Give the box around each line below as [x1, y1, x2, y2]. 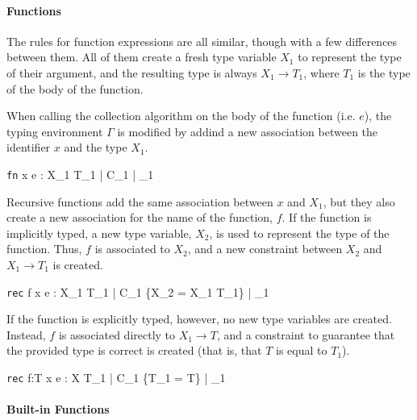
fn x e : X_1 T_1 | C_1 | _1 [6, 165, 154, 182]
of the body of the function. [6, 80, 144, 97]
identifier [6, 139, 51, 156]
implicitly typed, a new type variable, [6, 224, 192, 241]
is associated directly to [58, 326, 176, 343]
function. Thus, [6, 240, 82, 257]
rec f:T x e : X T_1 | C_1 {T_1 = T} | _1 [6, 369, 226, 386]
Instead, [6, 326, 46, 343]
